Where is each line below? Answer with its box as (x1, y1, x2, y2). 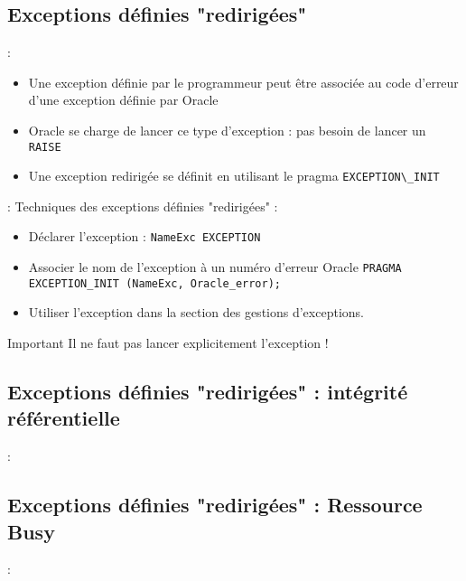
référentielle (7, 404, 120, 432)
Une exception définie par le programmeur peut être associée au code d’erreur (28, 72, 459, 91)
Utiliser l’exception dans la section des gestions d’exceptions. (28, 303, 364, 322)
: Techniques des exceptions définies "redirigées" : (7, 196, 278, 215)
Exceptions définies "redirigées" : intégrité (7, 378, 408, 406)
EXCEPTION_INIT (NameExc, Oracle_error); (28, 276, 281, 290)
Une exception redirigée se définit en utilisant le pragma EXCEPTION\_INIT (28, 166, 440, 185)
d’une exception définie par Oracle (28, 90, 219, 109)
